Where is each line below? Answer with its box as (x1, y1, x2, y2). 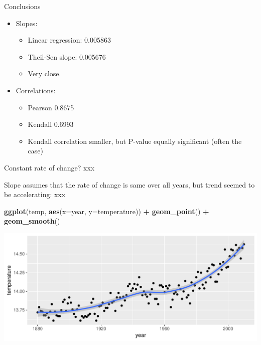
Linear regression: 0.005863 (28, 35, 111, 45)
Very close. (28, 68, 61, 79)
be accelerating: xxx (4, 189, 66, 200)
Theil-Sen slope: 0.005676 (28, 51, 106, 62)
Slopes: (16, 18, 38, 28)
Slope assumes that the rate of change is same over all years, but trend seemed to (4, 179, 255, 190)
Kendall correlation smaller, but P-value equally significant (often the (28, 135, 242, 146)
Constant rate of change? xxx (4, 162, 95, 172)
